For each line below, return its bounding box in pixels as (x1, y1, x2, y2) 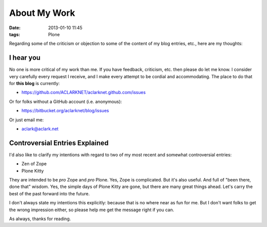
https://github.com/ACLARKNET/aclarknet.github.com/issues (21, 90, 146, 95)
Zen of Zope (21, 161, 47, 167)
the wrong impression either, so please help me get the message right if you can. (9, 207, 174, 213)
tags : (9, 31, 20, 37)
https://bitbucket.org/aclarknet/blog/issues (21, 108, 109, 114)
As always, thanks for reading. (9, 216, 71, 222)
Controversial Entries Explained (9, 138, 109, 147)
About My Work (9, 7, 75, 18)
